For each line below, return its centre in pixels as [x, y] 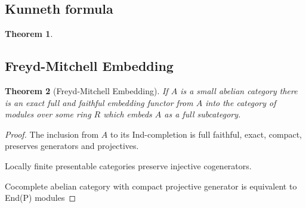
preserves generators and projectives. [72, 146]
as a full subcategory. [203, 114]
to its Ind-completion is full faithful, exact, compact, [206, 134]
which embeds [128, 114]
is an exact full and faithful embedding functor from [99, 102]
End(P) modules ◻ [41, 198]
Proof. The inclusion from [52, 134]
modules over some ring [48, 114]
